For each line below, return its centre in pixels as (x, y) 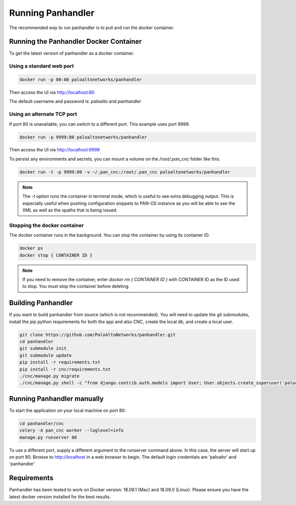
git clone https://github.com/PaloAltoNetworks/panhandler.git (98, 335)
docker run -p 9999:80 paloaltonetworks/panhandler (83, 137)
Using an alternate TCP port (43, 114)
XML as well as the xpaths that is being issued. (70, 210)
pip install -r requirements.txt (60, 362)
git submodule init (43, 348)
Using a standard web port (41, 66)
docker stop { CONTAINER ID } (56, 255)
